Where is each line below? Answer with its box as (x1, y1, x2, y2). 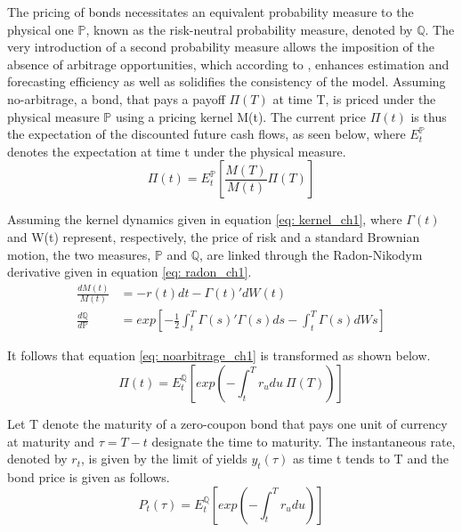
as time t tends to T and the (292, 449, 450, 468)
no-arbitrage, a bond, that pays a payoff (7, 89, 225, 108)
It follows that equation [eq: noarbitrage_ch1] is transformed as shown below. (7, 346, 431, 365)
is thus (410, 107, 447, 125)
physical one (7, 20, 74, 38)
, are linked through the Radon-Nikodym (199, 245, 423, 263)
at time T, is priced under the (272, 89, 436, 108)
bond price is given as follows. (7, 467, 170, 486)
